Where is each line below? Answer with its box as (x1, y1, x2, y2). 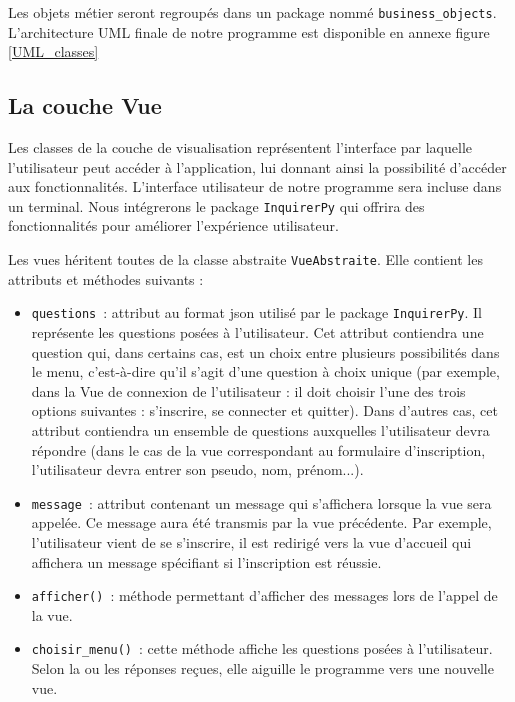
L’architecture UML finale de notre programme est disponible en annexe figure (8, 21, 490, 42)
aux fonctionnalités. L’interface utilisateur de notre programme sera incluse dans (8, 176, 502, 197)
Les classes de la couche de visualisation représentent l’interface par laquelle (8, 137, 473, 158)
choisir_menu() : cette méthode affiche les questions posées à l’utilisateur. (31, 638, 493, 659)
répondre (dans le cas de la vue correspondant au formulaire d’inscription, (31, 439, 486, 460)
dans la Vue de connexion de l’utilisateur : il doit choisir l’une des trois (31, 380, 466, 401)
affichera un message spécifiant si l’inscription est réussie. (31, 551, 382, 572)
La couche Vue (8, 90, 162, 121)
